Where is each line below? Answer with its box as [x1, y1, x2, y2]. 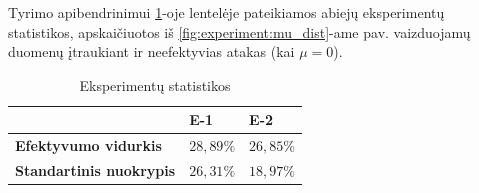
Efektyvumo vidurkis [15, 135, 162, 156]
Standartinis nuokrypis [15, 160, 176, 181]
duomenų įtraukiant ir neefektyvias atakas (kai [8, 41, 295, 62]
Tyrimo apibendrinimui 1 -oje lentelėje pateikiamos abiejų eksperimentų [8, 2, 445, 22]
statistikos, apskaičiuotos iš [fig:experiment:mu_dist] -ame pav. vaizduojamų [8, 21, 471, 42]
